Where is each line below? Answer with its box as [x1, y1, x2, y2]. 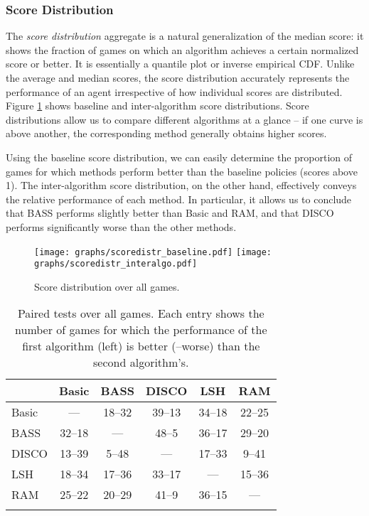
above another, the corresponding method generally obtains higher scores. [6, 126, 327, 141]
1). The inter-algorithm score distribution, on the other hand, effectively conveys [6, 178, 357, 193]
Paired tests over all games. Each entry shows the [17, 305, 264, 322]
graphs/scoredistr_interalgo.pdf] [34, 259, 198, 269]
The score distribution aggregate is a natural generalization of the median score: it [6, 28, 364, 43]
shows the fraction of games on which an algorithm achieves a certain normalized [6, 42, 359, 57]
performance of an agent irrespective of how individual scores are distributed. [6, 84, 343, 99]
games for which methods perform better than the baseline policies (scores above [6, 163, 358, 178]
